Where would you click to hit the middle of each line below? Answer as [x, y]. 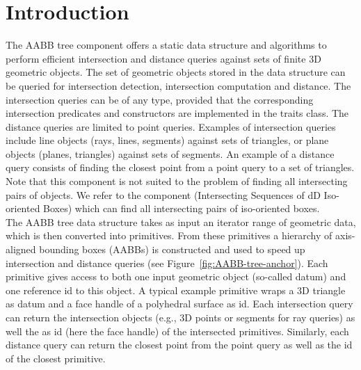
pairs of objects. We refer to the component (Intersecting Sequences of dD [163, 194]
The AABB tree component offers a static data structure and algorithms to [166, 45]
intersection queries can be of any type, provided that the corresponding [160, 99]
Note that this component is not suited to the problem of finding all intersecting [177, 181]
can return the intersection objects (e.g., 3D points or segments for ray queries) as [180, 317]
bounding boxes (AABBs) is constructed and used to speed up [172, 249]
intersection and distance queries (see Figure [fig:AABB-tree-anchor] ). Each [167, 263]
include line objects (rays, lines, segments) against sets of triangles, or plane [167, 140]
